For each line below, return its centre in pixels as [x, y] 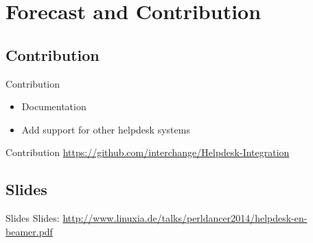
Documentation [54, 106]
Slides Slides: [33, 218]
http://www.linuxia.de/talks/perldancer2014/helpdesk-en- [185, 218]
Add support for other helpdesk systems [106, 129]
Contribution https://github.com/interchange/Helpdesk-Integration [148, 152]
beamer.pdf [29, 231]
